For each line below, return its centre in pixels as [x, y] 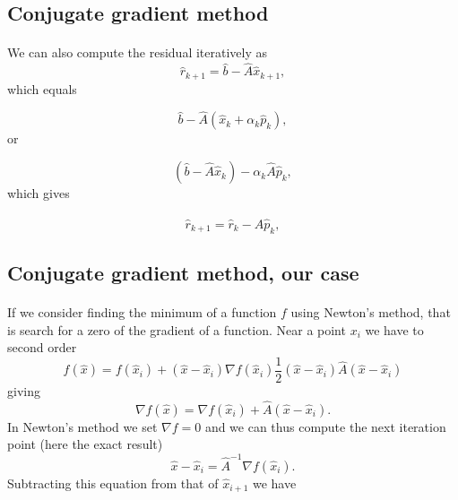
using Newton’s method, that [371, 312]
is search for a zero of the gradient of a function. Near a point [177, 329]
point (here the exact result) [85, 444]
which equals [42, 88]
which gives [39, 193]
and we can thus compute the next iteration [325, 426]
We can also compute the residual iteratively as [138, 52]
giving [24, 390]
